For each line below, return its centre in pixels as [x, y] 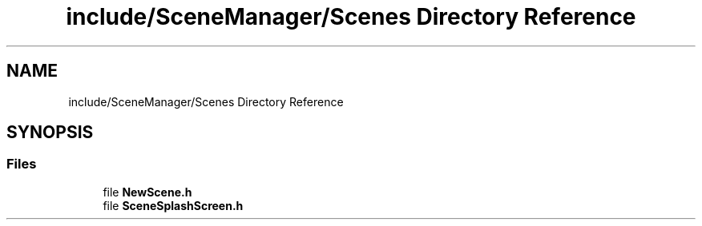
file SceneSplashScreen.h [173, 205]
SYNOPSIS [50, 133]
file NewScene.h [147, 192]
